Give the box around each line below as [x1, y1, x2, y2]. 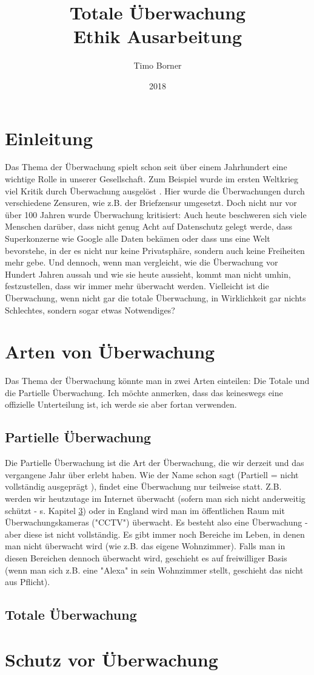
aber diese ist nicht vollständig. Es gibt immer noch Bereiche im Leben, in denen [5, 527, 305, 540]
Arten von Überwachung [5, 339, 215, 364]
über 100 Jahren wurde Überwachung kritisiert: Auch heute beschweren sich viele [5, 208, 307, 221]
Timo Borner [133, 59, 182, 72]
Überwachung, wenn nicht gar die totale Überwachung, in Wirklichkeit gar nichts [5, 291, 306, 304]
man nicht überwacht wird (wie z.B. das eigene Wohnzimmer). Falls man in [5, 540, 286, 552]
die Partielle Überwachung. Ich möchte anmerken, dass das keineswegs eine [5, 386, 283, 399]
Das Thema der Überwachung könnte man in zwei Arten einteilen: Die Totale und [5, 374, 310, 387]
